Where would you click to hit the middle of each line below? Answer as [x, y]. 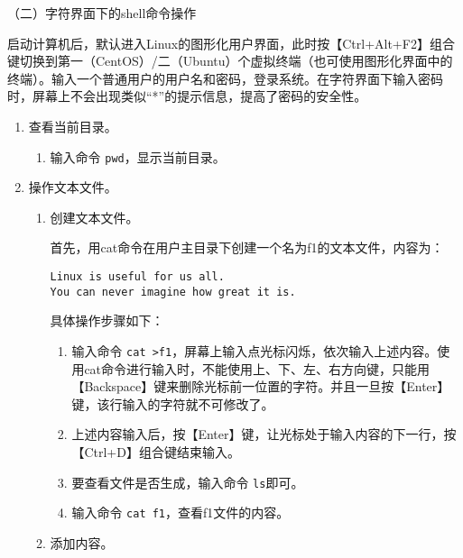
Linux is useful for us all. [137, 277]
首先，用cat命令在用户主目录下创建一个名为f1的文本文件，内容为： [247, 247]
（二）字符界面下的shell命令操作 [102, 13]
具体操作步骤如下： [107, 320]
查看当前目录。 [73, 126]
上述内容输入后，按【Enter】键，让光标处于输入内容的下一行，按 [264, 434]
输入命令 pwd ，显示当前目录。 [138, 156]
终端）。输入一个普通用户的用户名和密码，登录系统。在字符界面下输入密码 [225, 78]
